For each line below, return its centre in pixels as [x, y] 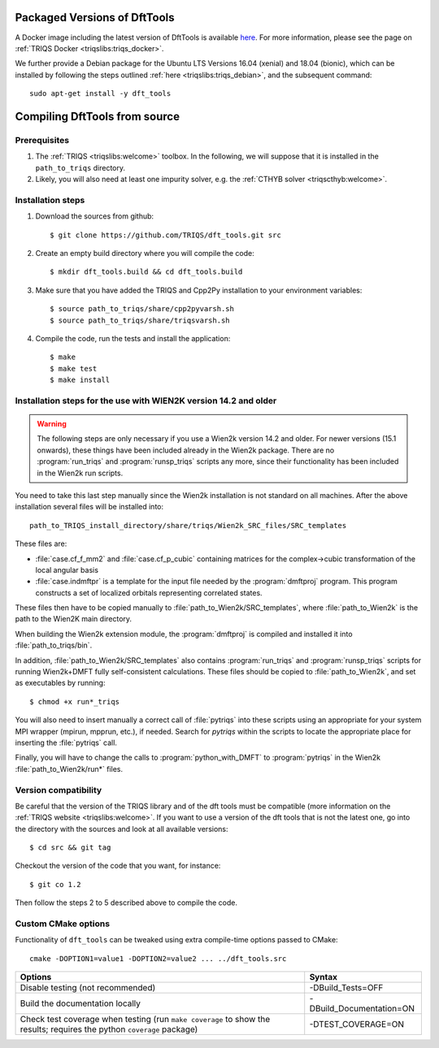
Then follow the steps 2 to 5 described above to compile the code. [126, 903]
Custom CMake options [62, 924]
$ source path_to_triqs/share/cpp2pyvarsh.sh [142, 309]
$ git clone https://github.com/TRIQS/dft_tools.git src [166, 235]
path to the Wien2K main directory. [74, 619]
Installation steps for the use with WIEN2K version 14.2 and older [146, 401]
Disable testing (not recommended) [88, 988]
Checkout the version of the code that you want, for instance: [118, 866]
